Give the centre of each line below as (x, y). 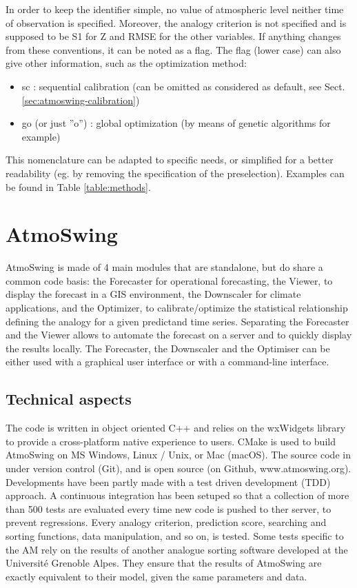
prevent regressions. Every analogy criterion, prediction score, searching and (166, 522)
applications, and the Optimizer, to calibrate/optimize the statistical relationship (177, 308)
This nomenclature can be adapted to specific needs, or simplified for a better (170, 160)
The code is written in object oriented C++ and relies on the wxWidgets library (176, 428)
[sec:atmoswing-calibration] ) (81, 100)
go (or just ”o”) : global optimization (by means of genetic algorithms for (176, 123)
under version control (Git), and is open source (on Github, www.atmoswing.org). (178, 468)
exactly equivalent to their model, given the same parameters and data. (156, 576)
